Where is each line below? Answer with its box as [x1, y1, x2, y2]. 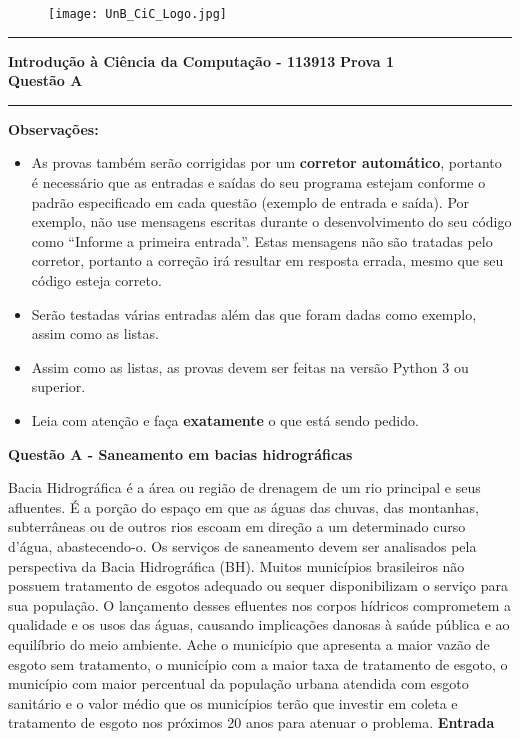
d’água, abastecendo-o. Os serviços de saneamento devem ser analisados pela [8, 535, 477, 556]
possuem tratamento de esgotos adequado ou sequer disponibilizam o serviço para [8, 575, 509, 596]
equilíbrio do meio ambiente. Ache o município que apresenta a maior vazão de [8, 633, 490, 654]
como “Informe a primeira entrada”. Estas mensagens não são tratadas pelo [31, 230, 493, 251]
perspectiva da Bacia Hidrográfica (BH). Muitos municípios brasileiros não [8, 555, 465, 576]
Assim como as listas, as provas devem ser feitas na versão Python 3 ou [31, 356, 469, 377]
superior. [31, 376, 86, 397]
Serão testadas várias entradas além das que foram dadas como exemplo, [31, 303, 477, 324]
